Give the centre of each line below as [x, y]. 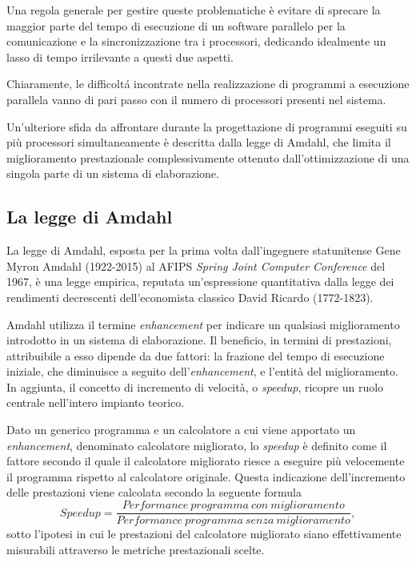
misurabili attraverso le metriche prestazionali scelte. [136, 549]
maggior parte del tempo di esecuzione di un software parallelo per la [176, 25]
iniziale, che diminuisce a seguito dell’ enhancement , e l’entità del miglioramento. [202, 371]
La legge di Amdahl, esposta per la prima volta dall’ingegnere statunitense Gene [204, 250]
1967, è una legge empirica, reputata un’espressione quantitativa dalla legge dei [200, 281]
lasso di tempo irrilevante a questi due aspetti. [120, 56]
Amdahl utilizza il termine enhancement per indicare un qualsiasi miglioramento [203, 324]
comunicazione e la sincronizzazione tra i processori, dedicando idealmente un [196, 41]
